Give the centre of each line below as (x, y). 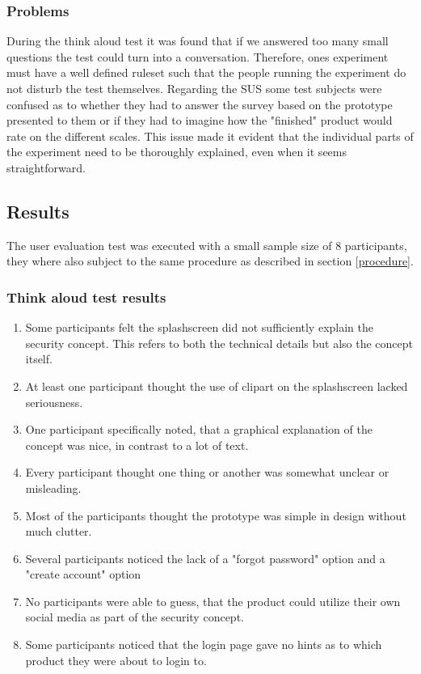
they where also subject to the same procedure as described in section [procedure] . (210, 261)
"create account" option (83, 574)
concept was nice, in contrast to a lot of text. (137, 445)
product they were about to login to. (116, 660)
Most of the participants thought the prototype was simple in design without (216, 515)
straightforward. (46, 167)
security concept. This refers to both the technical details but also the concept (219, 343)
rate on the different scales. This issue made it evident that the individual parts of (210, 136)
